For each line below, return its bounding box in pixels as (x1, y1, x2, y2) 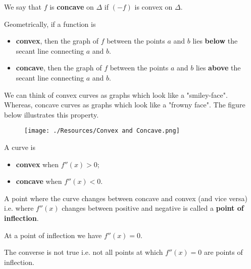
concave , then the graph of (16, 62, 102, 73)
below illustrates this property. (4, 109, 99, 120)
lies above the (195, 62, 241, 73)
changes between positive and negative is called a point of (62, 203, 244, 213)
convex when (16, 159, 59, 169)
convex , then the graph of (16, 35, 98, 46)
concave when (16, 176, 62, 186)
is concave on (49, 2, 94, 12)
